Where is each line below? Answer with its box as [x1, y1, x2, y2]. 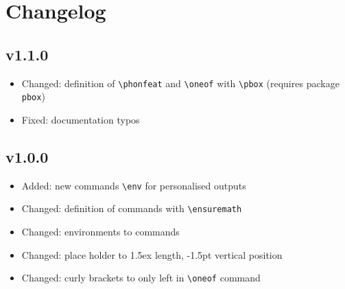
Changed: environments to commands [21, 224, 180, 238]
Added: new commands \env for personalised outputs [21, 178, 246, 192]
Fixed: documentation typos [21, 112, 140, 126]
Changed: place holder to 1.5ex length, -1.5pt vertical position [21, 247, 283, 262]
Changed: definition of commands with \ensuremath [21, 201, 242, 216]
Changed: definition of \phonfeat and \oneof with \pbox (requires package [21, 76, 340, 90]
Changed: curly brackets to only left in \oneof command [21, 270, 261, 285]
